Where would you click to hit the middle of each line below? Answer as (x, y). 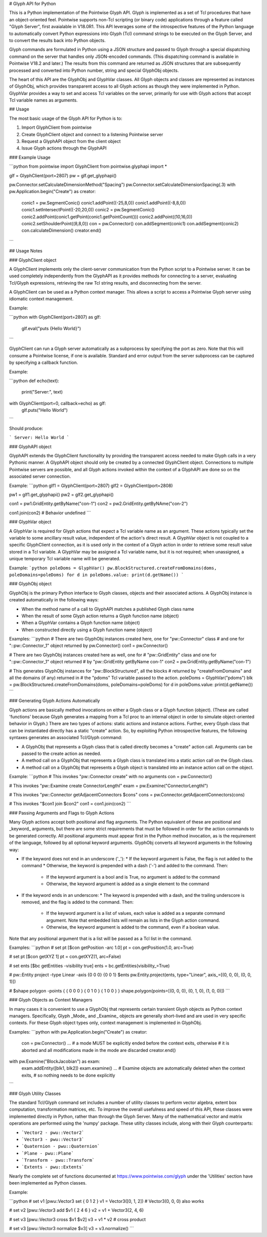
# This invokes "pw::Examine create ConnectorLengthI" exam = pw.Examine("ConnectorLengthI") (109, 786)
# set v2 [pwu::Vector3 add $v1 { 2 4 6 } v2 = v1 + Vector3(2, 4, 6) (76, 1210)
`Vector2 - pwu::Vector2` (53, 1133)
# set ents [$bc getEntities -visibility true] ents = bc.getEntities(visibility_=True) (89, 966)
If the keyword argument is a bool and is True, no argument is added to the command (133, 877)
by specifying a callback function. (44, 363)
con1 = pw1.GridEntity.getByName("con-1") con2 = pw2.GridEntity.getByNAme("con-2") (98, 504)
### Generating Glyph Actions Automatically (55, 701)
